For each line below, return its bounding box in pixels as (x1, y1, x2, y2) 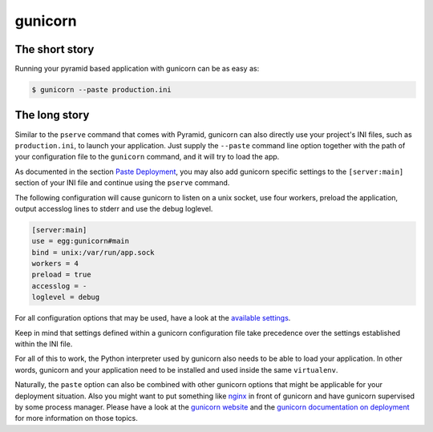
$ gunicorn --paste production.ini (31, 85, 172, 95)
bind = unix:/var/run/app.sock (31, 248, 156, 256)
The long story (14, 108, 90, 122)
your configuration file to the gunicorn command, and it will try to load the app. (14, 152, 280, 162)
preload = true (31, 270, 91, 280)
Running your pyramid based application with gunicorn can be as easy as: (14, 64, 260, 74)
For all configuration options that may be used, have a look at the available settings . (14, 313, 291, 323)
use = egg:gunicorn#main (31, 236, 130, 246)
